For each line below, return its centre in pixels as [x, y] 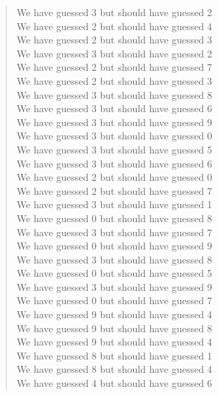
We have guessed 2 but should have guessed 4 [114, 26]
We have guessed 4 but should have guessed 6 [114, 383]
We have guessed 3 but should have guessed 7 [114, 232]
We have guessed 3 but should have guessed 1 [114, 204]
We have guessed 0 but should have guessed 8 [114, 218]
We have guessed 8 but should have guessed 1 [114, 355]
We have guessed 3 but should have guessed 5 [114, 149]
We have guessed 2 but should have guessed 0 [114, 177]
